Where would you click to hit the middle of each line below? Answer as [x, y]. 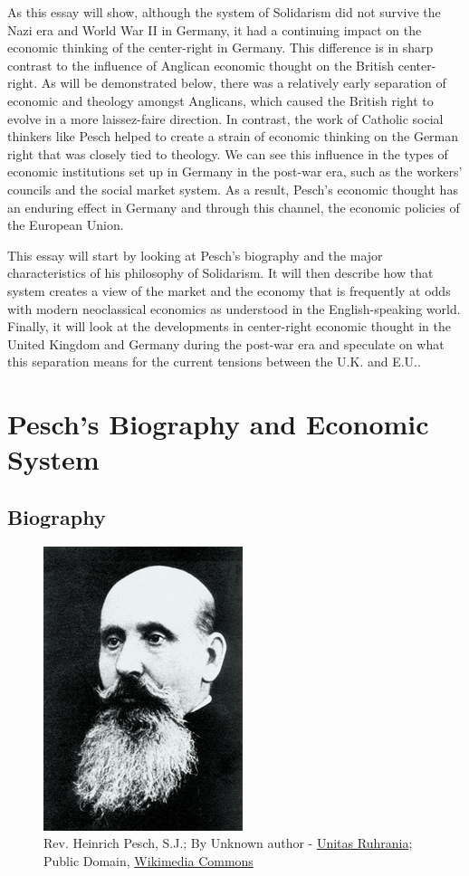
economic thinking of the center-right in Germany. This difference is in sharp [220, 48]
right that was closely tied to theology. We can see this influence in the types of [228, 153]
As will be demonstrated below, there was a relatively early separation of [244, 83]
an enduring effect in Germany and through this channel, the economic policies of [234, 207]
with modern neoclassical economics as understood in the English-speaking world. [234, 308]
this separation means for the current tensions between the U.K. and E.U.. [214, 362]
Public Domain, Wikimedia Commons [148, 860]
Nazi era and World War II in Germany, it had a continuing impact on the [215, 29]
